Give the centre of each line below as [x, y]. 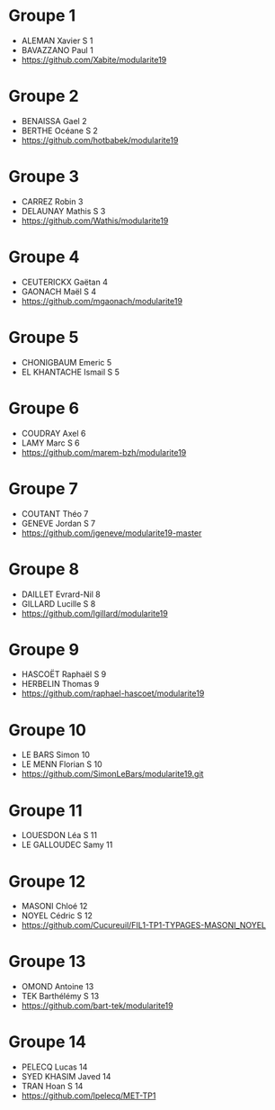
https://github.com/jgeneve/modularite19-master [111, 533]
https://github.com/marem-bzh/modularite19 [104, 452]
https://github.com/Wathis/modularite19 [95, 221]
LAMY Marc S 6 [50, 443]
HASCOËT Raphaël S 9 [64, 674]
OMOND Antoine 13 [58, 987]
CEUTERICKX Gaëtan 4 [65, 282]
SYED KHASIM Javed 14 [66, 1077]
